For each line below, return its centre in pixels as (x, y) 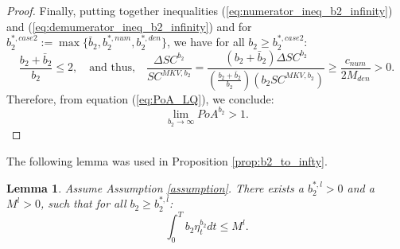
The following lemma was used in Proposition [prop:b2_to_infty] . (167, 160)
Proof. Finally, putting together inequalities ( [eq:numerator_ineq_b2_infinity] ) (200, 10)
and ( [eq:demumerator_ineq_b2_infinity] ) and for (129, 26)
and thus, (112, 68)
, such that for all (83, 203)
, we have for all (206, 42)
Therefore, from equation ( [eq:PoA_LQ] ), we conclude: (140, 98)
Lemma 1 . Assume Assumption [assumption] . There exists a (155, 187)
